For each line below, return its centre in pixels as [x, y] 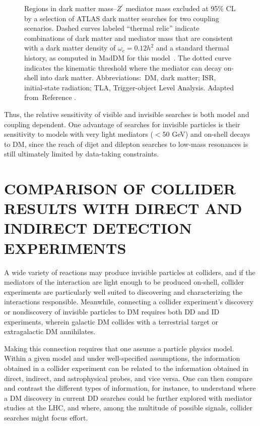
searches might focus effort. [46, 417]
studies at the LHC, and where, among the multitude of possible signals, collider [128, 408]
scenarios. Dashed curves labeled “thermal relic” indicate [112, 28]
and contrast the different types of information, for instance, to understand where [130, 388]
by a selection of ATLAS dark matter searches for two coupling [122, 18]
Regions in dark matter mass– [71, 8]
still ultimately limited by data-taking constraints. [82, 154]
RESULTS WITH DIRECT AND [123, 208]
